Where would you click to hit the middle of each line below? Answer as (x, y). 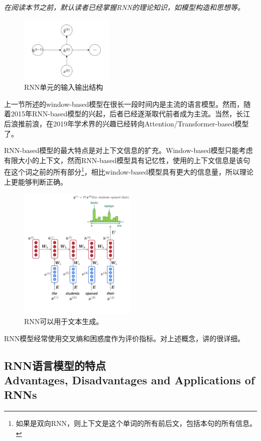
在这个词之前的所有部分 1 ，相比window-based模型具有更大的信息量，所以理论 (129, 171)
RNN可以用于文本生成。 (64, 321)
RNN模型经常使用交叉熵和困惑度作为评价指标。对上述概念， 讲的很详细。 (124, 338)
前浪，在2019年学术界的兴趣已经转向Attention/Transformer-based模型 (137, 124)
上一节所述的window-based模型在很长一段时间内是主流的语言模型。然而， (124, 104)
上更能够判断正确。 (36, 181)
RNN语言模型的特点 (55, 365)
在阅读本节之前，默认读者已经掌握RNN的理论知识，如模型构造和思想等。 (124, 7)
